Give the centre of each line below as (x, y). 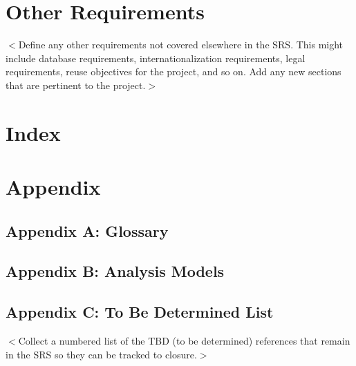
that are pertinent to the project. (76, 85)
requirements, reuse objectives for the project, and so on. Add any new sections (174, 71)
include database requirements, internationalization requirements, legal (156, 58)
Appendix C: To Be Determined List (140, 312)
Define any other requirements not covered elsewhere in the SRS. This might (181, 45)
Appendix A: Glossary (87, 230)
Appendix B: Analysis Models (115, 271)
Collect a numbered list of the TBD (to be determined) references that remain (184, 341)
